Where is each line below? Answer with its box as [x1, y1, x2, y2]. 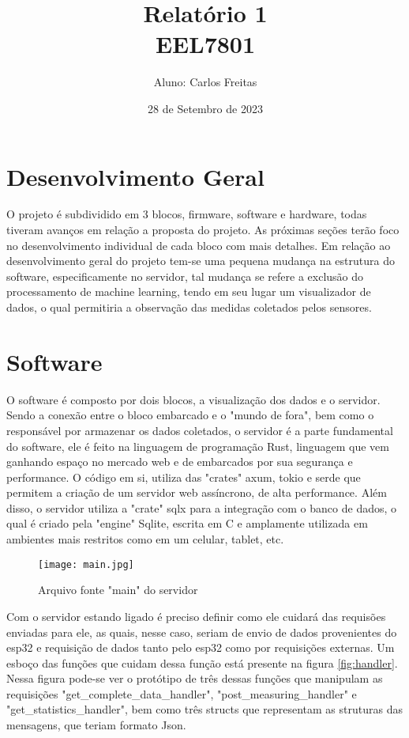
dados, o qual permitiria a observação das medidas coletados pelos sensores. [6, 299, 372, 315]
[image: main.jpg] [38, 558, 134, 570]
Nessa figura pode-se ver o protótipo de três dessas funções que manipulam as [6, 670, 383, 687]
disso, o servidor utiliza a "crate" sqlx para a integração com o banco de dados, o [6, 499, 397, 516]
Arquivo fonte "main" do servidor [38, 581, 198, 598]
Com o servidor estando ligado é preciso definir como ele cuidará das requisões [6, 607, 386, 624]
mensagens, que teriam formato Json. [6, 717, 186, 733]
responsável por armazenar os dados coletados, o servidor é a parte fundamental [6, 422, 393, 438]
